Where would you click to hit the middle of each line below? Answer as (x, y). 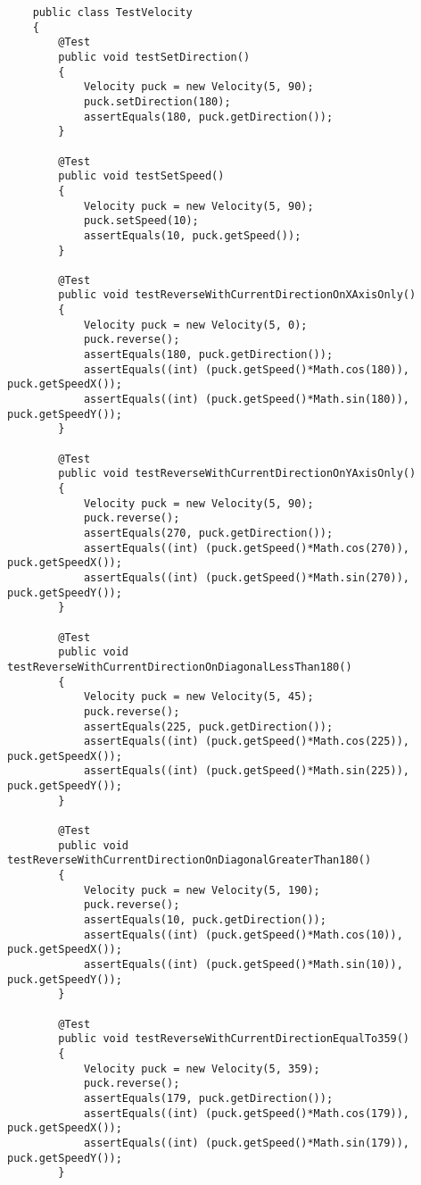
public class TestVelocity (112, 13)
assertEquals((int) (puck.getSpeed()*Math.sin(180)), (247, 400)
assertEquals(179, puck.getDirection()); (208, 1098)
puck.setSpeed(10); (141, 221)
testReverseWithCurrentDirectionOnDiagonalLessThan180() (180, 667)
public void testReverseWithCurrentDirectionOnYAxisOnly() (237, 474)
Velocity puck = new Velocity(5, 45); (198, 697)
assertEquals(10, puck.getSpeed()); (192, 235)
